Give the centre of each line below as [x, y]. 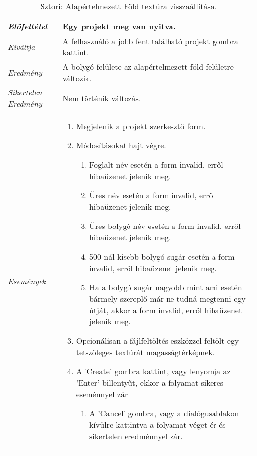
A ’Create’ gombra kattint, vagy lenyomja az [153, 371]
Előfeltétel [28, 26]
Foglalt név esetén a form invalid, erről [156, 164]
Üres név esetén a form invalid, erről [152, 195]
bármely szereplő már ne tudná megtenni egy [167, 298]
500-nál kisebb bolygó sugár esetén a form [162, 256]
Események [27, 281]
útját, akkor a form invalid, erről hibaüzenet [166, 310]
